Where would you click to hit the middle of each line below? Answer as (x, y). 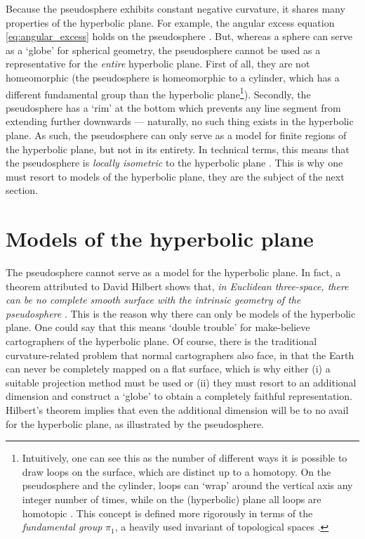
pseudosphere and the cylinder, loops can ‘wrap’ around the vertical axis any (187, 485)
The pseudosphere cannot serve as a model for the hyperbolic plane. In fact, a (173, 272)
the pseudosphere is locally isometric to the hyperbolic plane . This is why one (174, 163)
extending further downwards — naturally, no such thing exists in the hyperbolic (180, 121)
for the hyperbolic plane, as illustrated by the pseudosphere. (135, 423)
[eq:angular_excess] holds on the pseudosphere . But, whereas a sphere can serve (179, 36)
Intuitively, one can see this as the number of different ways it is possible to (185, 458)
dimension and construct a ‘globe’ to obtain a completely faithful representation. (179, 396)
